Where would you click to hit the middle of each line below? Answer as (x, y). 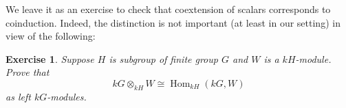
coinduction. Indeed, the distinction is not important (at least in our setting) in (173, 22)
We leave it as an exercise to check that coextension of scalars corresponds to (168, 9)
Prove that (28, 72)
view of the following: (51, 36)
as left (18, 96)
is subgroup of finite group (163, 58)
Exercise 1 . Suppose (50, 58)
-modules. (67, 96)
